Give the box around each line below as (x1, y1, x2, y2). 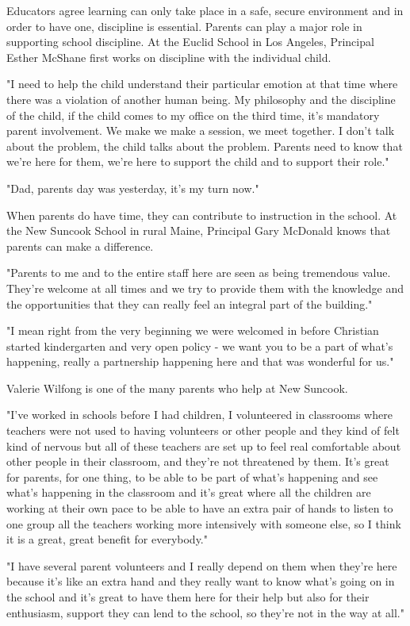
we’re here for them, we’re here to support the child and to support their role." (6, 153, 389, 170)
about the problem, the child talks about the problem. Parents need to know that (6, 137, 403, 154)
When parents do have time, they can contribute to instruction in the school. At (6, 206, 397, 223)
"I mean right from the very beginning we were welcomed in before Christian (6, 322, 379, 339)
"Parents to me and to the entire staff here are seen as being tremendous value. (6, 264, 391, 281)
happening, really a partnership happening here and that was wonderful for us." (6, 353, 394, 370)
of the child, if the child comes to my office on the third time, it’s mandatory (6, 106, 380, 123)
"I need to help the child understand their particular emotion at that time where (6, 75, 398, 92)
